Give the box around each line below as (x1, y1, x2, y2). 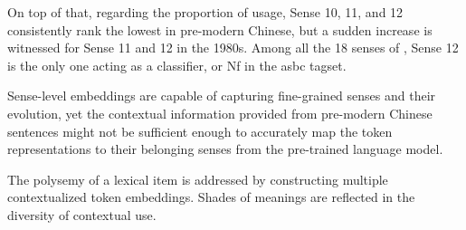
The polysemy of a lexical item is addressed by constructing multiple (7, 169, 388, 188)
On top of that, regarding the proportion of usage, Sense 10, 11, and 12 (7, 3, 404, 21)
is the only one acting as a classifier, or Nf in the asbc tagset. (7, 55, 347, 74)
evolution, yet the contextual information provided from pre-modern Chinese (7, 103, 433, 122)
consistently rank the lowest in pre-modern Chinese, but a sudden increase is (7, 20, 433, 39)
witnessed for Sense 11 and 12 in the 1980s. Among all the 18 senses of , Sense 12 (7, 38, 459, 57)
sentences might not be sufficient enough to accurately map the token (7, 121, 393, 140)
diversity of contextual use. (7, 205, 157, 224)
